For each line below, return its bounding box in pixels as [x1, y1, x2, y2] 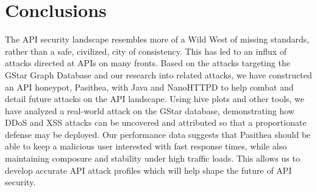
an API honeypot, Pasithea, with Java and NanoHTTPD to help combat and [5, 80, 294, 93]
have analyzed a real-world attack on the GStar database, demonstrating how [5, 104, 294, 117]
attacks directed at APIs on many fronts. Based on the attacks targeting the [5, 57, 290, 69]
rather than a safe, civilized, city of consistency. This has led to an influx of [5, 44, 287, 57]
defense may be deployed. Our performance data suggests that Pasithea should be [5, 128, 311, 140]
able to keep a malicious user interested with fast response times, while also [5, 140, 287, 153]
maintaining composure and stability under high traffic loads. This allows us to [5, 152, 300, 165]
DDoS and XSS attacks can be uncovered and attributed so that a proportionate [5, 116, 307, 129]
